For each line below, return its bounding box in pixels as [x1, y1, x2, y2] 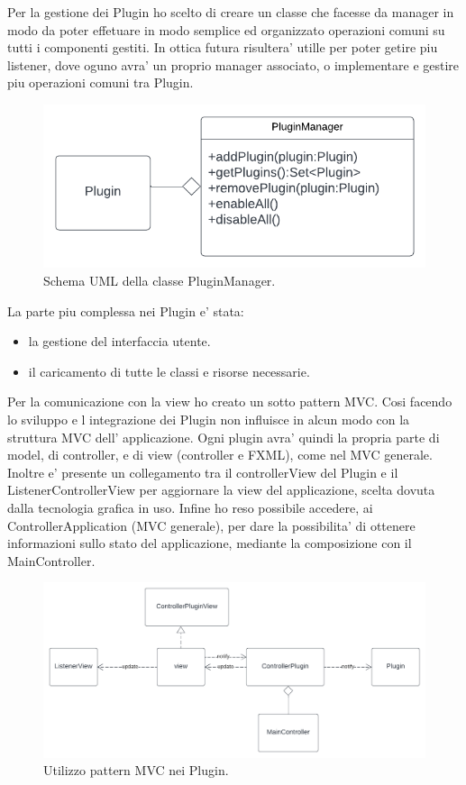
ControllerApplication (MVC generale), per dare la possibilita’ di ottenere [7, 516, 416, 534]
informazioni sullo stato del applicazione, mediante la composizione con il [7, 534, 412, 552]
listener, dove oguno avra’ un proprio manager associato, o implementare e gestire [7, 55, 460, 74]
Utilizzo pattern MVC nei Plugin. [43, 761, 229, 780]
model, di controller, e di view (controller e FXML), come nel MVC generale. [7, 445, 433, 464]
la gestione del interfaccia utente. [28, 332, 211, 351]
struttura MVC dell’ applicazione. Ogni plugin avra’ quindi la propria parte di [7, 427, 440, 446]
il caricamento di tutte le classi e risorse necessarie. [28, 361, 310, 380]
